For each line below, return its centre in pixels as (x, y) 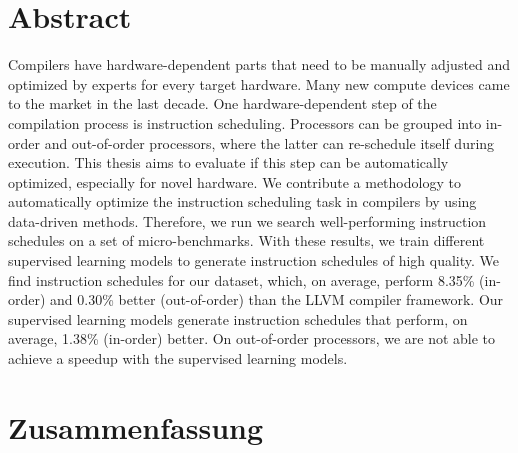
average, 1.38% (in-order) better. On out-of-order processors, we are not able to (252, 338)
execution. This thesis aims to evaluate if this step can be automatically (228, 162)
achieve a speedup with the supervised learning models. (178, 358)
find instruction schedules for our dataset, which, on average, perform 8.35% (241, 279)
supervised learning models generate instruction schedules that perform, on (238, 318)
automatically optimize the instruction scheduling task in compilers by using (242, 201)
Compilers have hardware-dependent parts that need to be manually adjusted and (259, 64)
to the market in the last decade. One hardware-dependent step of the (222, 103)
